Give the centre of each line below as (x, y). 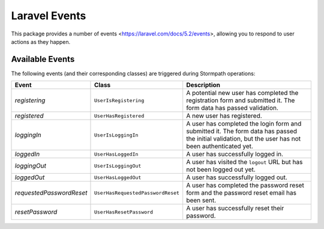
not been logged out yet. (221, 169)
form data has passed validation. (232, 108)
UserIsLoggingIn (116, 135)
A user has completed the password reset (245, 185)
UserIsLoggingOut (118, 166)
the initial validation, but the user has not (244, 139)
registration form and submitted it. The (241, 100)
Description (203, 85)
